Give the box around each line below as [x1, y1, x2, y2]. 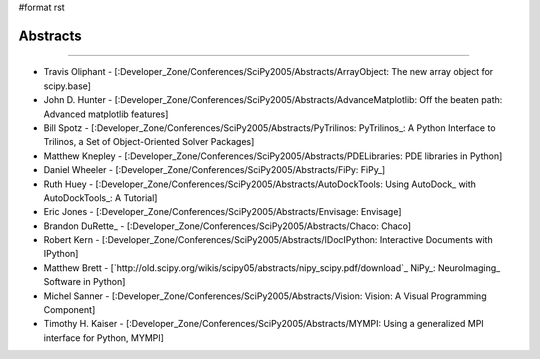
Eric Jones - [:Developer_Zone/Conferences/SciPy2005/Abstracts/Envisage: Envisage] [43, 206, 402, 218]
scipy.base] [43, 80, 92, 92]
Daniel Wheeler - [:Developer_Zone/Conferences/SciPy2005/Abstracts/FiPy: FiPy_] [43, 164, 386, 176]
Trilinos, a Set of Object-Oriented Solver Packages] [43, 136, 255, 148]
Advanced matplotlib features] [43, 108, 169, 120]
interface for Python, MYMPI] [43, 331, 165, 344]
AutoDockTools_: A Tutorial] [43, 191, 158, 204]
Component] [43, 304, 96, 316]
